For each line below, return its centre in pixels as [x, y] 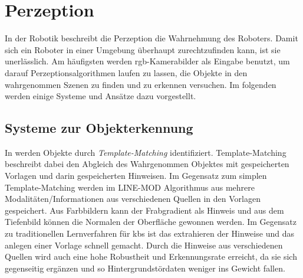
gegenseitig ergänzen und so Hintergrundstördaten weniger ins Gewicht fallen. [145, 268]
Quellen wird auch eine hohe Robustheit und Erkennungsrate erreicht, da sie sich [151, 256]
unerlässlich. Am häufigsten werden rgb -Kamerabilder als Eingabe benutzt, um [147, 61]
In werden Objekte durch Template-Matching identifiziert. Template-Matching [146, 152]
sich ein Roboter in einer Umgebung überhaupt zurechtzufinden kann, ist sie [143, 49]
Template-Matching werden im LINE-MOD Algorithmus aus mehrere [130, 187]
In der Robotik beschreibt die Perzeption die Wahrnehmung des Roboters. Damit [151, 38]
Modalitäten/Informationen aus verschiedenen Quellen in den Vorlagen [133, 199]
